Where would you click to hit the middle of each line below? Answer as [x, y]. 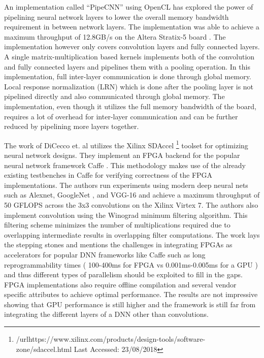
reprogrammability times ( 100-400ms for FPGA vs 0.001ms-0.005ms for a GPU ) [131, 264]
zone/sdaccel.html [44, 349]
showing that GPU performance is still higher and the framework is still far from [130, 304]
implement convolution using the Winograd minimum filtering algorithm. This [126, 215]
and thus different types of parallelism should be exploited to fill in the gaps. [123, 274]
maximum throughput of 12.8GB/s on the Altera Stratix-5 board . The [115, 36]
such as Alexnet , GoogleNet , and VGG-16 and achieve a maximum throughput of [132, 195]
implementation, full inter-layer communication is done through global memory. [128, 76]
